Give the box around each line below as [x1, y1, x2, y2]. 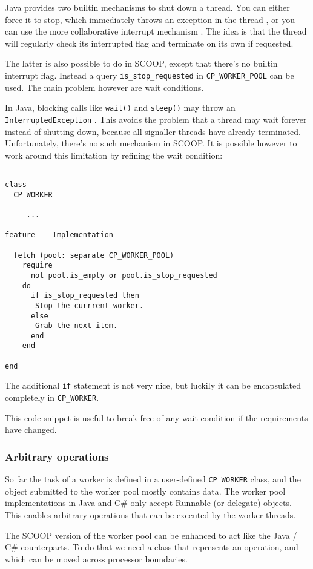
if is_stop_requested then [30, 291, 139, 300]
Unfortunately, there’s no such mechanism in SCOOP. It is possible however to [5, 137, 297, 150]
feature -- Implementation [5, 231, 113, 240]
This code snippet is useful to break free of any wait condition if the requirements [5, 411, 308, 424]
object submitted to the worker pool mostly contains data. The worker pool [5, 484, 286, 497]
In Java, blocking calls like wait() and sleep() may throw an [5, 101, 236, 114]
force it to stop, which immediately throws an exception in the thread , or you [5, 13, 295, 25]
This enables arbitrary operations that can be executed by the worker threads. [5, 508, 296, 521]
